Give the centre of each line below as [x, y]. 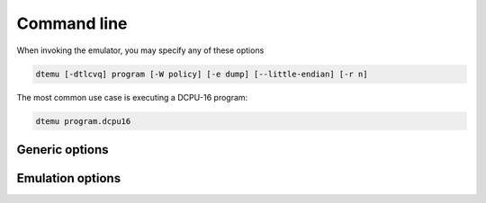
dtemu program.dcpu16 [83, 121]
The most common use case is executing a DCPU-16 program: [132, 97]
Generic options [63, 150]
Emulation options [69, 178]
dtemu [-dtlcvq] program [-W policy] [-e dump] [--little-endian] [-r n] [202, 74]
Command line [72, 23]
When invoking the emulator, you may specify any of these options [140, 50]
